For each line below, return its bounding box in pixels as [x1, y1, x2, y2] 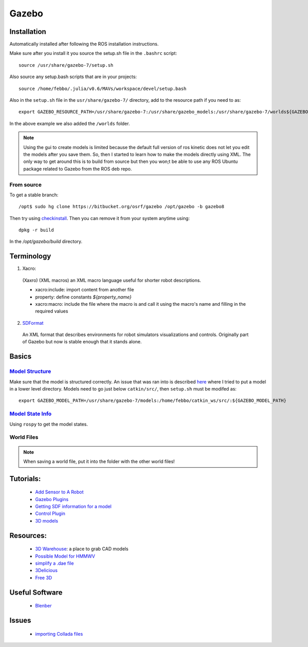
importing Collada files [35, 631, 83, 637]
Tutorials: [9, 474, 41, 483]
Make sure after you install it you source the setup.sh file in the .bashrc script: [9, 50, 177, 57]
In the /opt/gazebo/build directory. [9, 238, 83, 245]
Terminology [9, 252, 51, 261]
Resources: [9, 531, 47, 540]
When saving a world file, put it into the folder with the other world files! [23, 458, 175, 465]
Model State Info [9, 410, 52, 417]
